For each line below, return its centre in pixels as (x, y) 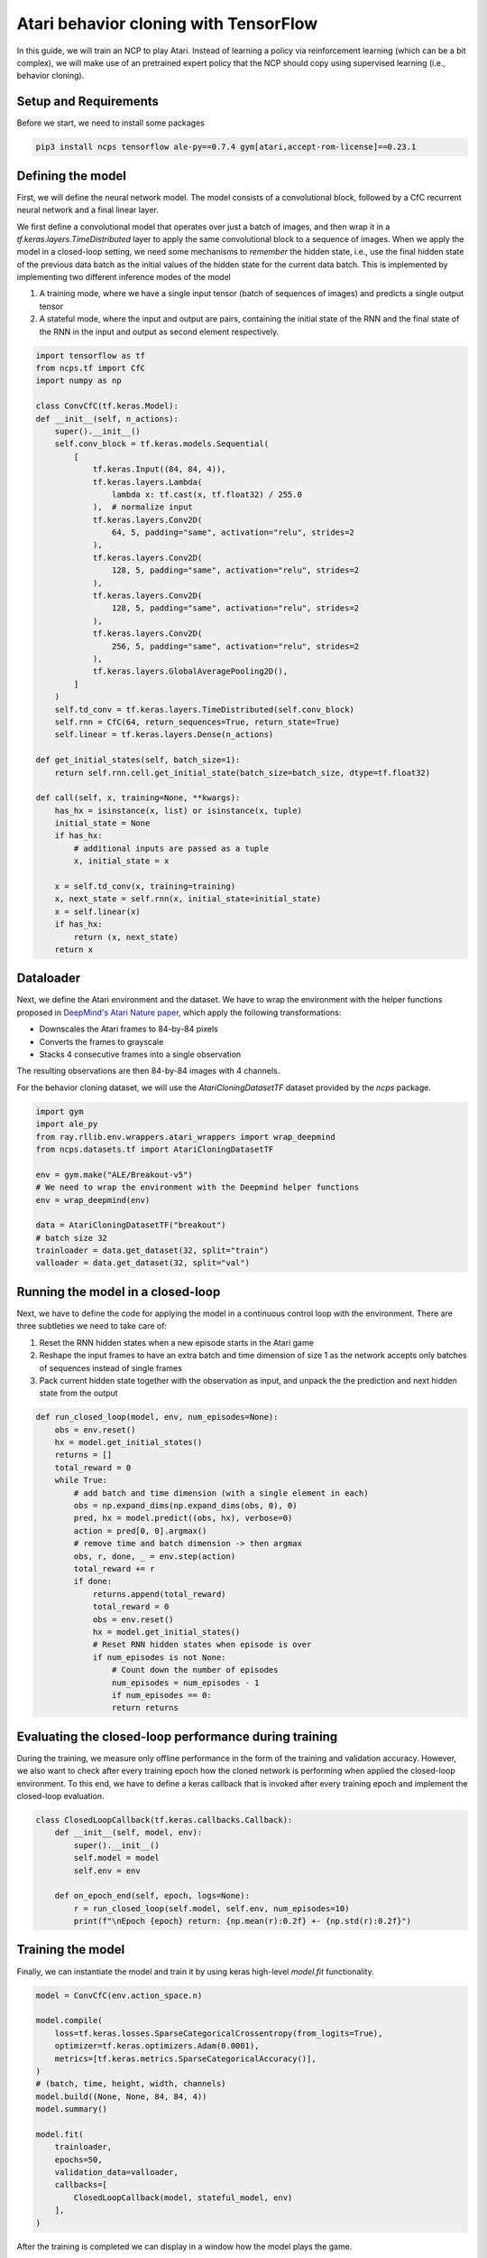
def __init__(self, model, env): (129, 1833)
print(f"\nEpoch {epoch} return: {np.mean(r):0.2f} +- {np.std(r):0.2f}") (243, 1921)
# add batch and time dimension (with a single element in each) (221, 1493)
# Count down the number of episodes (195, 1670)
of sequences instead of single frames (110, 1367)
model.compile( (69, 2020)
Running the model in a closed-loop (119, 1292)
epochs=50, (78, 2160)
